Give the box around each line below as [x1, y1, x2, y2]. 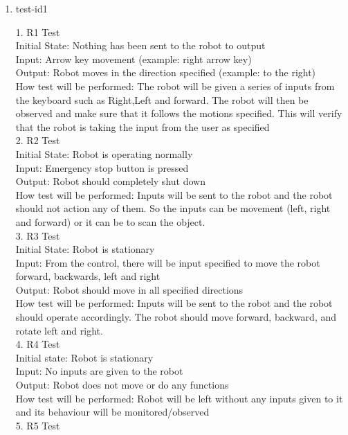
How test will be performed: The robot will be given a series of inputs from [15, 78, 335, 93]
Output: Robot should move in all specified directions [15, 282, 244, 296]
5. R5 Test [15, 418, 60, 432]
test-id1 [15, 1, 48, 15]
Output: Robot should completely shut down [15, 174, 205, 188]
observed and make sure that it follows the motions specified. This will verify [15, 106, 342, 121]
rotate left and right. [15, 323, 103, 337]
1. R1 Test [15, 24, 60, 39]
